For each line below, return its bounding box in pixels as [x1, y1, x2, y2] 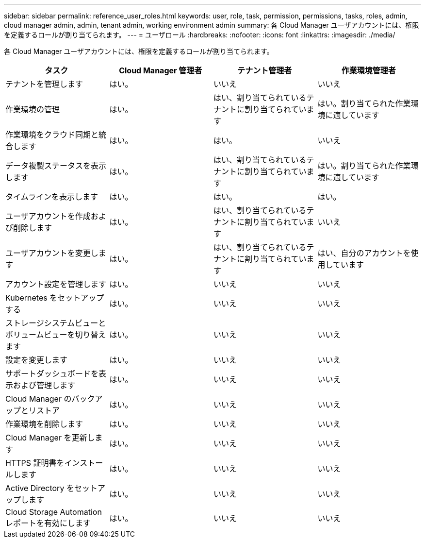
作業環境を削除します [5, 419, 83, 429]
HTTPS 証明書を [5, 458, 65, 468]
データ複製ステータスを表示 [5, 161, 107, 170]
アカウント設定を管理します [5, 279, 107, 289]
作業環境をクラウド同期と [5, 130, 99, 139]
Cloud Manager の [5, 394, 72, 404]
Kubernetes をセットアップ [5, 293, 104, 303]
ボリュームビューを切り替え [5, 330, 106, 339]
